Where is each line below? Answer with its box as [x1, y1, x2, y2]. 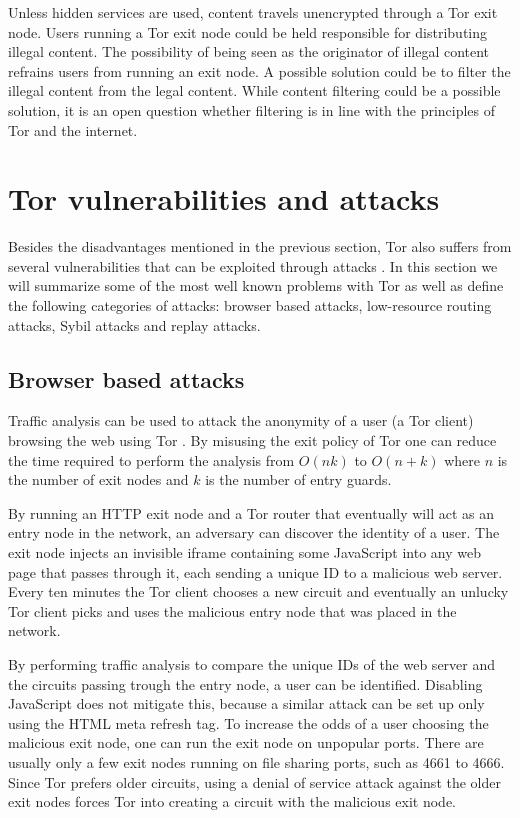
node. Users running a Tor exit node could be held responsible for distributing [8, 21, 488, 42]
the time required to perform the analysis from [8, 449, 295, 470]
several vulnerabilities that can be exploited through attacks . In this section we [8, 255, 498, 276]
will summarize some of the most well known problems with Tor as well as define [8, 275, 504, 296]
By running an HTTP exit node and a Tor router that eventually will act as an [8, 502, 494, 523]
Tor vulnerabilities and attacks [8, 178, 440, 219]
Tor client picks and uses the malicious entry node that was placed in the [8, 600, 457, 621]
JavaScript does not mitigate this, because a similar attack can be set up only [8, 693, 485, 714]
